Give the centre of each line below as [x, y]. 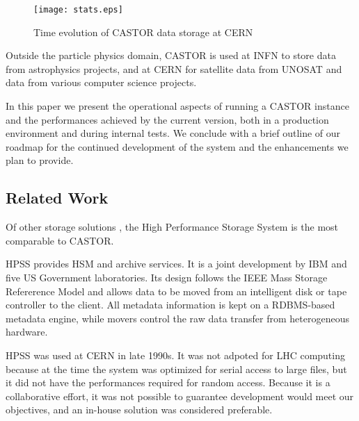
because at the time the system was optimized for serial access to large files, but [176, 369]
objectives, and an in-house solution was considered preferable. [139, 410]
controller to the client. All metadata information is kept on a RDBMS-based [170, 305]
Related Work [57, 198]
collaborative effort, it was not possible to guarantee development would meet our [180, 396]
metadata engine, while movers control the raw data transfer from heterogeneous [177, 318]
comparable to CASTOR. [60, 240]
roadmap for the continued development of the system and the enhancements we [177, 146]
